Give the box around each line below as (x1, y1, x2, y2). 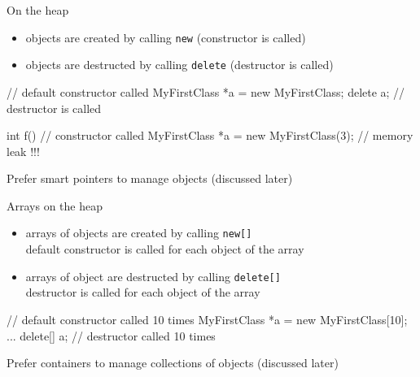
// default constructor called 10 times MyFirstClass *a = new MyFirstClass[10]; (7, 310, 408, 327)
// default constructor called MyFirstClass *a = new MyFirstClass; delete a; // (7, 83, 405, 100)
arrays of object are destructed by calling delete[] (25, 267, 281, 284)
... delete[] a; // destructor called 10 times (7, 327, 216, 344)
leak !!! (7, 142, 40, 159)
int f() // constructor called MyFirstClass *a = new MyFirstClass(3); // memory (7, 127, 413, 144)
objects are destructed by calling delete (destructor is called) (25, 56, 334, 73)
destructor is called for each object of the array (25, 284, 260, 301)
